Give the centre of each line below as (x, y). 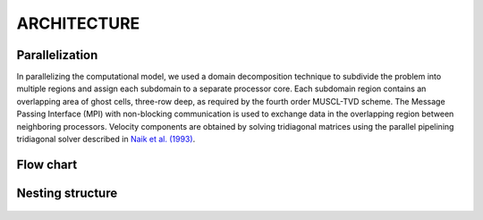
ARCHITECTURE (78, 23)
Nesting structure (67, 193)
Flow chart (47, 164)
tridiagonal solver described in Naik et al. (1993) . (106, 140)
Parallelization (57, 55)
